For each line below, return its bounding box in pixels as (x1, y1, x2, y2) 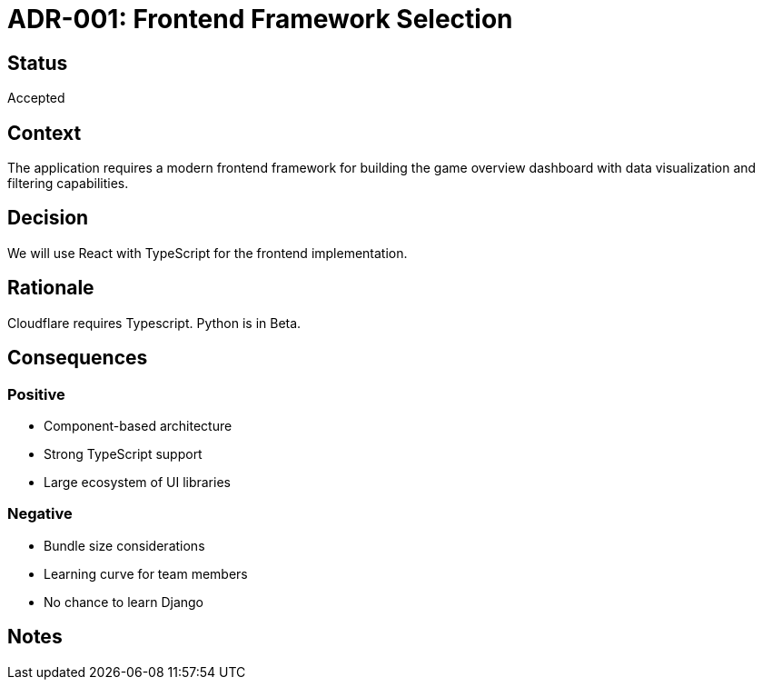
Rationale (7, 276, 94, 300)
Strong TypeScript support (44, 445, 203, 462)
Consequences (7, 346, 148, 370)
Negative (7, 504, 73, 523)
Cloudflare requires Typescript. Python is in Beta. (7, 314, 302, 331)
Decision (7, 206, 89, 230)
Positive (7, 384, 65, 403)
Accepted (7, 90, 65, 106)
